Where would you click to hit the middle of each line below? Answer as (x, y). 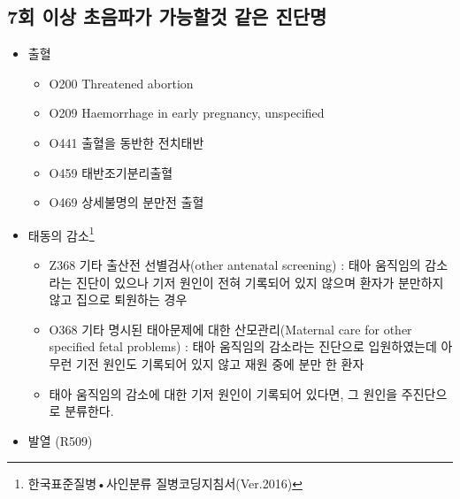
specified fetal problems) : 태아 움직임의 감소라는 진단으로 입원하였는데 (243, 346)
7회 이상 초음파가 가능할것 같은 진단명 (167, 16)
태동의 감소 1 (61, 234)
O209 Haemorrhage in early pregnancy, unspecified (187, 113)
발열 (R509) (60, 440)
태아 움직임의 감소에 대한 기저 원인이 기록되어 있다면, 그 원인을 (223, 393)
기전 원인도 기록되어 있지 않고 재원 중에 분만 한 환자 (220, 363)
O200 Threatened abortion (121, 83)
